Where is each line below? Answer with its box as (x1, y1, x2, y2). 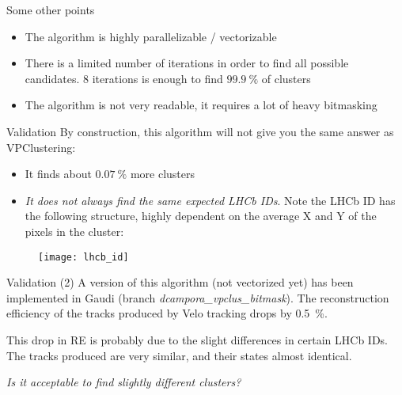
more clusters (130, 165, 195, 182)
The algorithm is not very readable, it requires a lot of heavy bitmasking (25, 97, 377, 113)
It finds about (25, 165, 92, 182)
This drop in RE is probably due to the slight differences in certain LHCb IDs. (6, 331, 388, 348)
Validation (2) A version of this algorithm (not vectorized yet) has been (6, 274, 354, 291)
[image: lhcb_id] (38, 251, 129, 263)
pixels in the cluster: (25, 222, 124, 239)
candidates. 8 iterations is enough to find (25, 70, 223, 86)
